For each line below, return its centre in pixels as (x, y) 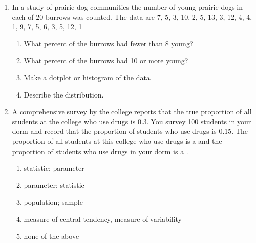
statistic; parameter (54, 168)
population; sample (53, 202)
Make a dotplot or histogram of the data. (88, 77)
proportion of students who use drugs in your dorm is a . (100, 151)
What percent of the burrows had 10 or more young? (106, 60)
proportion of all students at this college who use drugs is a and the (117, 141)
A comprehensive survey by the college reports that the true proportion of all (132, 111)
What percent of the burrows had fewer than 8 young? (109, 43)
